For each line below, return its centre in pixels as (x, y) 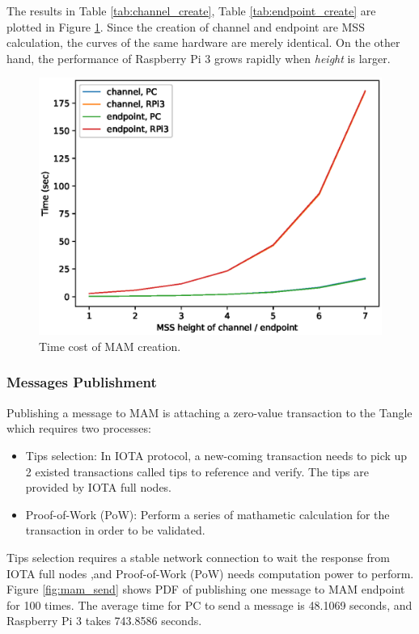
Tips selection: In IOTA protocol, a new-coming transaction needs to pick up (216, 455)
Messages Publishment (82, 382)
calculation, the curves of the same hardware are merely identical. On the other (203, 42)
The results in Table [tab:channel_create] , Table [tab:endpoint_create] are (191, 11)
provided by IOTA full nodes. (99, 487)
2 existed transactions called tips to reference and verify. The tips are (197, 471)
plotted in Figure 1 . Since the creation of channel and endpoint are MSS (186, 26)
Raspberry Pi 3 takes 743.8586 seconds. (104, 621)
